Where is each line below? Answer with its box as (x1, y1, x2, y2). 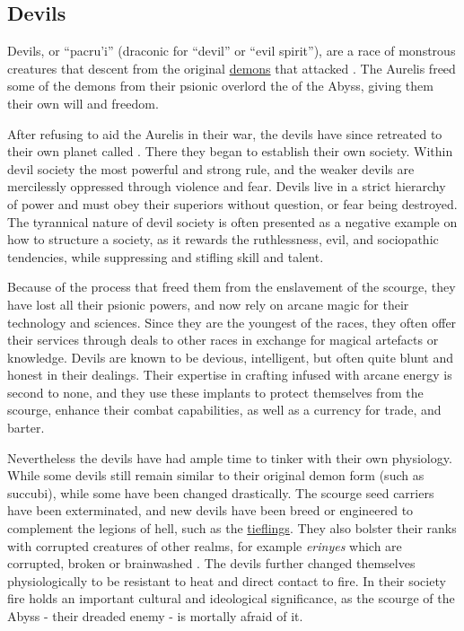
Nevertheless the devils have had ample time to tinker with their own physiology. (7, 448, 452, 467)
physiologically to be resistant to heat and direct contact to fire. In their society (7, 571, 446, 590)
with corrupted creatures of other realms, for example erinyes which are (7, 536, 402, 555)
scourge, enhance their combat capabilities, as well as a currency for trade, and (7, 400, 442, 419)
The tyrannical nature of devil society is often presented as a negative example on (7, 212, 458, 231)
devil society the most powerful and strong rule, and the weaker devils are (7, 159, 415, 178)
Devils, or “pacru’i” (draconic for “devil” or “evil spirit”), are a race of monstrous (7, 41, 456, 60)
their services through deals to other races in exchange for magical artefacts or (7, 330, 439, 349)
